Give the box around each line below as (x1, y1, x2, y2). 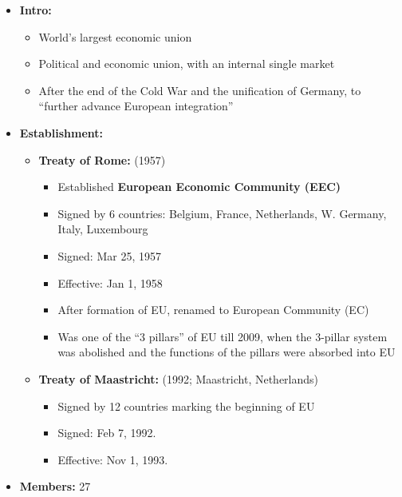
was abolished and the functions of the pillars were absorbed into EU (57, 344, 396, 360)
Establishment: (19, 124, 104, 141)
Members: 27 (19, 478, 91, 495)
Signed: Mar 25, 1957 (57, 247, 161, 264)
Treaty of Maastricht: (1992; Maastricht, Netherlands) (38, 370, 319, 387)
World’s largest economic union (38, 28, 192, 45)
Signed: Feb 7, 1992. (57, 424, 156, 441)
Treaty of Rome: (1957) (38, 151, 166, 168)
